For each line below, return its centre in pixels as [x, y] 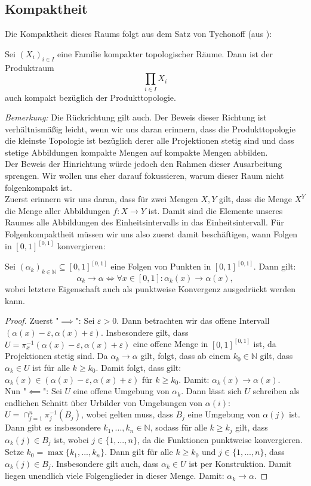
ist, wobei [71, 439]
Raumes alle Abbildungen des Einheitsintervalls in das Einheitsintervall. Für [144, 222]
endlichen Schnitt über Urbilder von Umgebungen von [104, 402]
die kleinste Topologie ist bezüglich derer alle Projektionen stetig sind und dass [150, 140]
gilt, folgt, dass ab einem [186, 356]
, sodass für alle [178, 427]
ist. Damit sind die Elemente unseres [215, 210]
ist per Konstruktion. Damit [240, 463]
